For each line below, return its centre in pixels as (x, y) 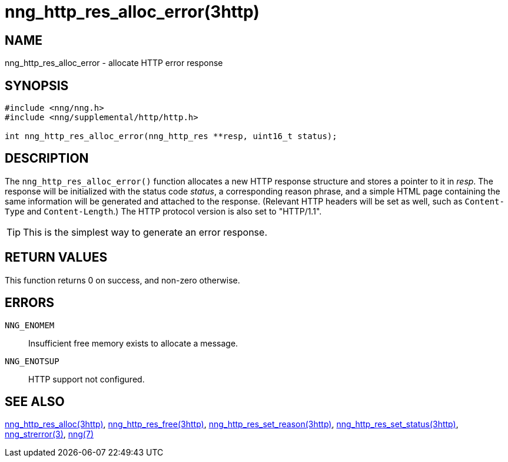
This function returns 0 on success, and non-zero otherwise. (122, 280)
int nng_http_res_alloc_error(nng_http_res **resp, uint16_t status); (171, 136)
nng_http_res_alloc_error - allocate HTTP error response (114, 63)
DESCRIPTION (47, 159)
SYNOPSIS (37, 85)
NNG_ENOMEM (30, 325)
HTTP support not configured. (87, 379)
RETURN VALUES (56, 258)
